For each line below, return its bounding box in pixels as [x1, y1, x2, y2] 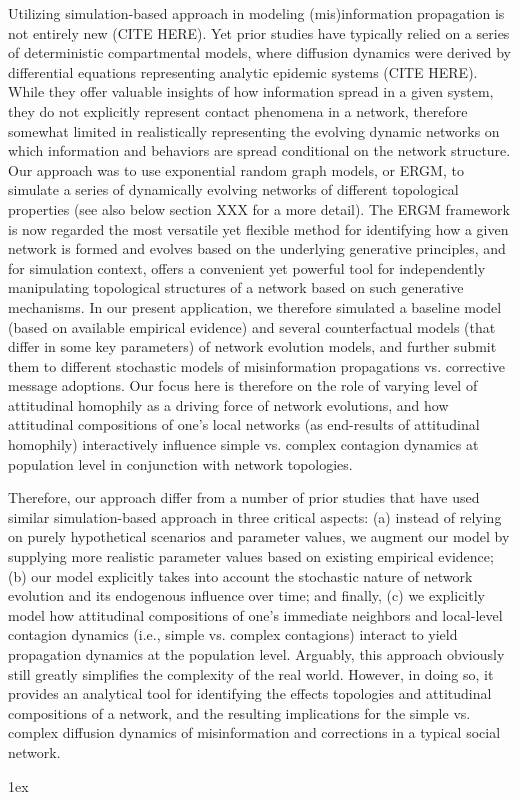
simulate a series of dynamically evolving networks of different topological [8, 179, 459, 200]
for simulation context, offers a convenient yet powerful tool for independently [8, 257, 486, 278]
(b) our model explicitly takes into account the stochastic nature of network [8, 565, 473, 586]
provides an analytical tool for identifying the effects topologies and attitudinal [8, 683, 492, 704]
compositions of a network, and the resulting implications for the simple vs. [8, 702, 471, 723]
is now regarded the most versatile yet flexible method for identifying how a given [8, 218, 509, 239]
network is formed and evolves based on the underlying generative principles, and [8, 238, 506, 259]
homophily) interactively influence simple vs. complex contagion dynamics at [8, 434, 479, 455]
